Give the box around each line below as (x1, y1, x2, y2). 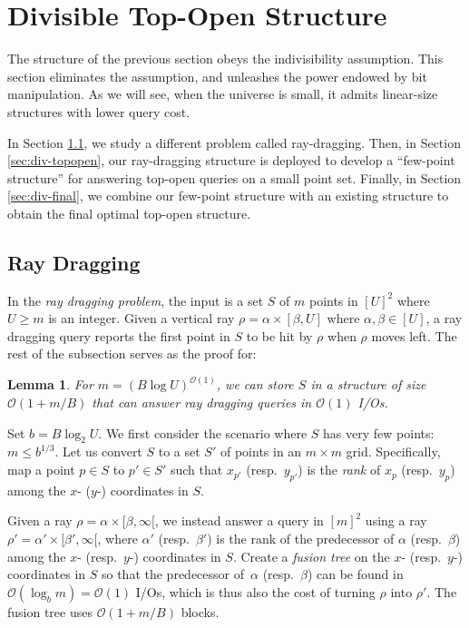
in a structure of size (310, 375, 426, 394)
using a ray (365, 511, 427, 530)
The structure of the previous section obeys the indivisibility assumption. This (7, 49, 444, 68)
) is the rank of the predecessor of (207, 529, 395, 548)
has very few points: (323, 423, 435, 442)
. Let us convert (54, 442, 142, 461)
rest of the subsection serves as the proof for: (7, 344, 257, 363)
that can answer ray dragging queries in (92, 393, 312, 412)
